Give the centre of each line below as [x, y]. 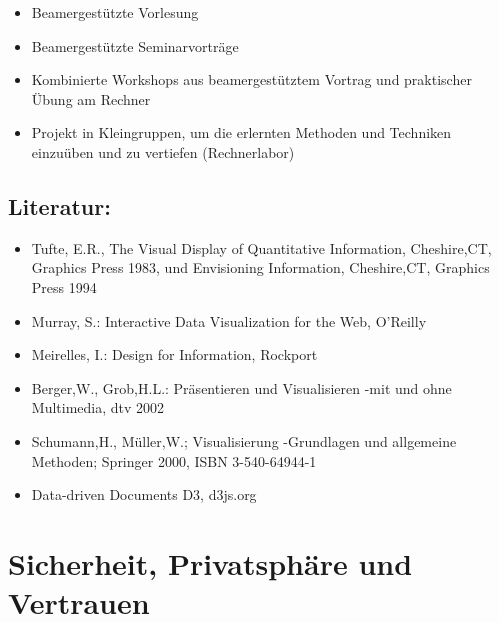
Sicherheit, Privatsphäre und [210, 562]
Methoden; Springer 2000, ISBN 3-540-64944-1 [174, 460]
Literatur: [59, 205]
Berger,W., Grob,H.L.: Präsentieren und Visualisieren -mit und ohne [241, 387]
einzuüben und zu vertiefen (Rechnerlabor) [163, 151]
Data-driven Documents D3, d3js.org [144, 494]
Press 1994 [64, 286]
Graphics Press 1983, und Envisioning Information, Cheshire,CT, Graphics [260, 267]
